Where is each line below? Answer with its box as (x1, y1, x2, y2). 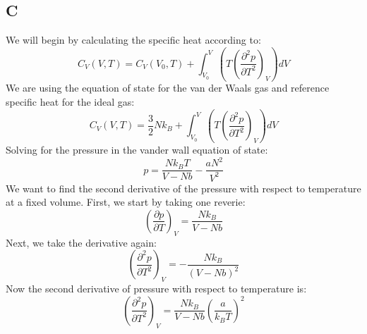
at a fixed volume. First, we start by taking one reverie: (6, 194, 246, 209)
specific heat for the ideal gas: (6, 94, 135, 109)
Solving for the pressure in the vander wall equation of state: (6, 142, 268, 157)
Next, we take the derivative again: (6, 235, 157, 249)
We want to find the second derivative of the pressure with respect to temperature (6, 180, 361, 195)
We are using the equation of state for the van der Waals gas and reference (6, 80, 330, 95)
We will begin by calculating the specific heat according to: (6, 32, 261, 47)
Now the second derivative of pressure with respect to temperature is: (6, 281, 307, 296)
